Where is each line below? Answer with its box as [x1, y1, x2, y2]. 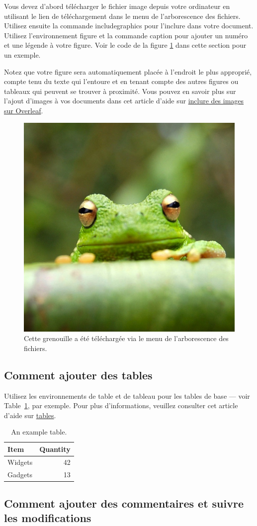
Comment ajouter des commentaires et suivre [4, 496, 244, 511]
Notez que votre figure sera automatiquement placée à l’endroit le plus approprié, [4, 66, 252, 77]
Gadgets [7, 469, 32, 479]
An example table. [11, 427, 67, 437]
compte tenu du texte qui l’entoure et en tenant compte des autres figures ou [4, 76, 239, 87]
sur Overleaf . [4, 105, 43, 115]
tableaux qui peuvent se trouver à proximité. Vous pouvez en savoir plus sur [4, 86, 236, 96]
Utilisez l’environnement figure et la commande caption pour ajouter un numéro [4, 30, 248, 40]
